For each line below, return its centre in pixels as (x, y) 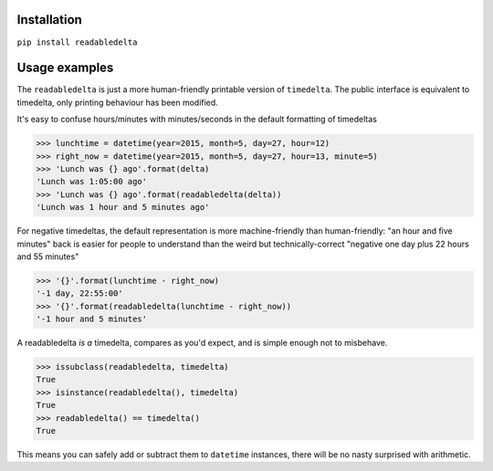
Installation (49, 20)
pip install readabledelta (77, 42)
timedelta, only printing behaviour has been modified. (117, 102)
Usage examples (65, 68)
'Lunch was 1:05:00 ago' (92, 182)
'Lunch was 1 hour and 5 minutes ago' (123, 207)
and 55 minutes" (48, 256)
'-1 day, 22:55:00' (79, 293)
